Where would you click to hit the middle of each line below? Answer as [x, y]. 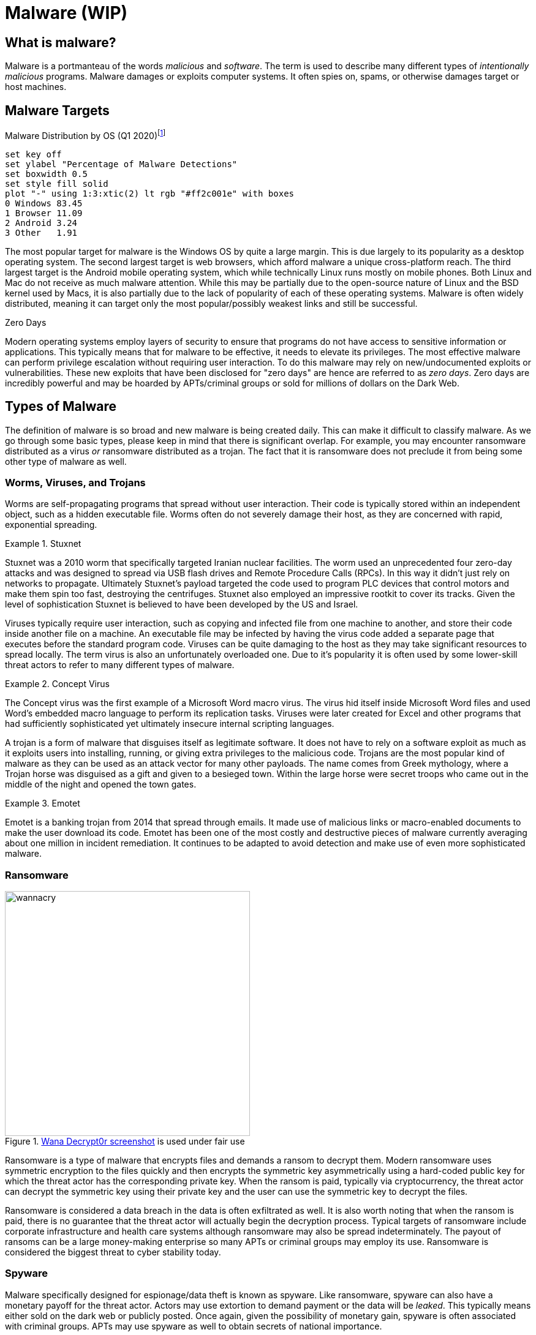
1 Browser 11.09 [44, 213]
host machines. [36, 87]
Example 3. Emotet [43, 803]
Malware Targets [57, 110]
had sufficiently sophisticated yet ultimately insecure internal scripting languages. [170, 724]
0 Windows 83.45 [44, 203]
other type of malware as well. [66, 461]
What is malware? [61, 42]
